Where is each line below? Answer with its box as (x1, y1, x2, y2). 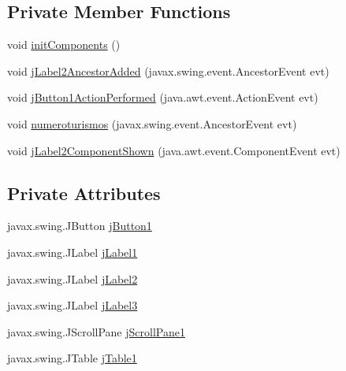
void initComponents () (7, 36, 121, 53)
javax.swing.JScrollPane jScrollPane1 (7, 323, 185, 339)
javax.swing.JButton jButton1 (7, 217, 152, 234)
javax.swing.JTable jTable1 (7, 350, 137, 366)
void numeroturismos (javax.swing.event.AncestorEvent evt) (7, 115, 297, 132)
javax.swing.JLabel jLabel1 (7, 243, 138, 260)
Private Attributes (7, 180, 161, 205)
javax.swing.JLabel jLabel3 (7, 297, 138, 313)
